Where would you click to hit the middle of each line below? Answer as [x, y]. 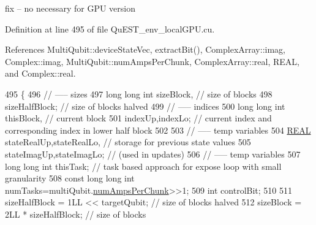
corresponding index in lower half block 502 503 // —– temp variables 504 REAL [158, 130]
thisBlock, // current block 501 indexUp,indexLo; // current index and [138, 118]
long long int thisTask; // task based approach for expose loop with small [143, 166]
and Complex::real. [40, 73]
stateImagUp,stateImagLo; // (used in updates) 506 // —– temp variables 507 [153, 154]
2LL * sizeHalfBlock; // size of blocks [76, 214]
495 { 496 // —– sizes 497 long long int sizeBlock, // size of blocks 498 [139, 93]
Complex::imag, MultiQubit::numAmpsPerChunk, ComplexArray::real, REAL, [152, 61]
